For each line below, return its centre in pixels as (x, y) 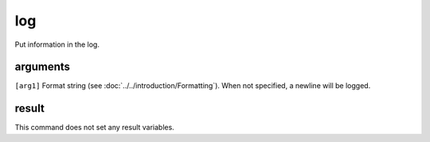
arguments (43, 67)
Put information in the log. (57, 44)
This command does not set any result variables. (94, 128)
